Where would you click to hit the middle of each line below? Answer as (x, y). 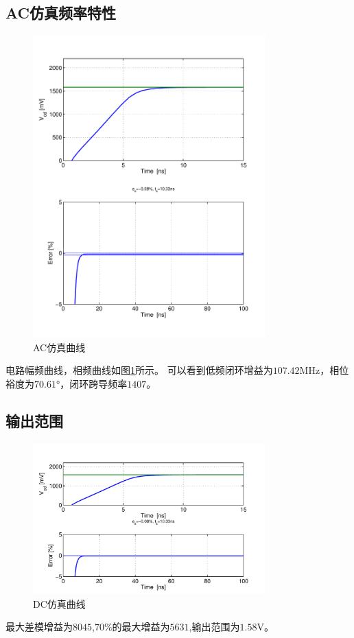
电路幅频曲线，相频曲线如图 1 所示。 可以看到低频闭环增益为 (139, 370)
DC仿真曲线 (59, 603)
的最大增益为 (141, 627)
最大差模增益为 (39, 627)
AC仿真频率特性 (61, 13)
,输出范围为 (214, 627)
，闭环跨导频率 (94, 383)
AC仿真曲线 (59, 347)
